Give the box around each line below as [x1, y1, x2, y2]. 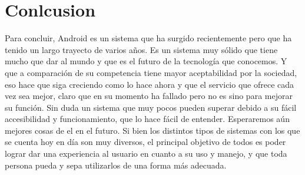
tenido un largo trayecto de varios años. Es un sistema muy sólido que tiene [5, 43, 278, 55]
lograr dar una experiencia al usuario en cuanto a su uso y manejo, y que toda [5, 147, 287, 160]
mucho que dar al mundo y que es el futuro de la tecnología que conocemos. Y [5, 55, 287, 67]
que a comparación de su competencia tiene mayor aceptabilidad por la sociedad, [5, 66, 297, 78]
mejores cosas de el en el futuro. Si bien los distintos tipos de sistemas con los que [5, 124, 300, 136]
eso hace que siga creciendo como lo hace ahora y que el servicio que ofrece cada [5, 78, 294, 90]
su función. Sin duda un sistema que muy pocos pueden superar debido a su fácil [5, 101, 297, 113]
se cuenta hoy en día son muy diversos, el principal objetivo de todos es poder [5, 136, 286, 148]
